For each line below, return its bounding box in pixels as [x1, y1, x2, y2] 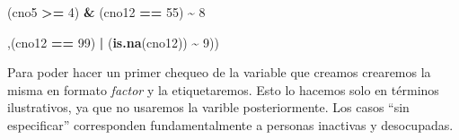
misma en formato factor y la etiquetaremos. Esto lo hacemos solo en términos [7, 80, 439, 99]
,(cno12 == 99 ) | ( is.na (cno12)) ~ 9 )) [7, 32, 219, 51]
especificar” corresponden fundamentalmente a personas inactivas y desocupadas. [7, 115, 454, 134]
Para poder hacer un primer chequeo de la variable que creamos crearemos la [7, 63, 431, 82]
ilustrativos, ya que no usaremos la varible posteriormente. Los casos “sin [7, 98, 410, 117]
